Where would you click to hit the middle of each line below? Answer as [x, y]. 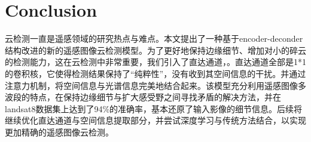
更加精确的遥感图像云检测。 [59, 132]
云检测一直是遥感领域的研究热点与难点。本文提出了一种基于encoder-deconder [154, 38]
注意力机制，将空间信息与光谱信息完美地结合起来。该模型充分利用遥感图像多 [155, 85]
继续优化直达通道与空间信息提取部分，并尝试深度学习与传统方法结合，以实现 [155, 120]
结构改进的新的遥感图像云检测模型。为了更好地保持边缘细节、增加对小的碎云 [155, 50]
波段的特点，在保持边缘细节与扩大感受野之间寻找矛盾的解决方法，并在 [143, 97]
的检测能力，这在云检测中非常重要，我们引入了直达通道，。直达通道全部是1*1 [155, 62]
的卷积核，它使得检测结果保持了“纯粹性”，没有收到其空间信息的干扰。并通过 [155, 73]
